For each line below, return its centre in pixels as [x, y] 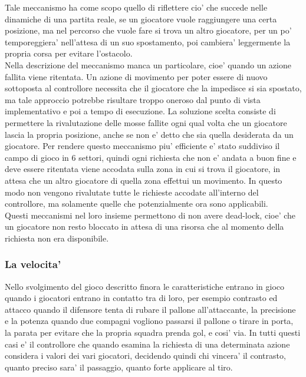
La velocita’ [33, 264]
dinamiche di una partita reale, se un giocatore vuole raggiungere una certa [141, 19]
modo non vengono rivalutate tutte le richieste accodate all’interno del [132, 192]
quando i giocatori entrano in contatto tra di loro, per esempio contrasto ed [141, 298]
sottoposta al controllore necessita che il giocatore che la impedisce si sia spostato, [153, 88]
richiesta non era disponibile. [57, 238]
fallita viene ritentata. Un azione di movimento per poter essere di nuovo [136, 76]
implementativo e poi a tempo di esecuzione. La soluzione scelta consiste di [140, 111]
